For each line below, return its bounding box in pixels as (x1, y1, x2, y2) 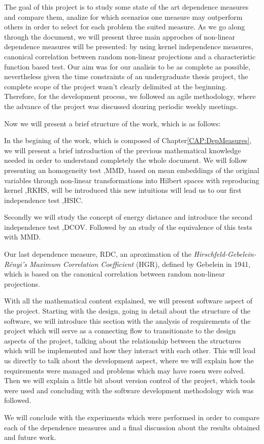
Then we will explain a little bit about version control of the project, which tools (4, 375, 255, 386)
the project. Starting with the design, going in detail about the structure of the (4, 305, 250, 316)
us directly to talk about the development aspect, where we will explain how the (4, 355, 254, 365)
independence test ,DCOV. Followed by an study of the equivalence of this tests (4, 221, 252, 232)
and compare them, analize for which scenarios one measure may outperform (4, 11, 243, 22)
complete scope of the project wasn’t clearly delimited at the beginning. (4, 81, 227, 91)
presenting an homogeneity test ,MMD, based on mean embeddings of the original (4, 164, 259, 175)
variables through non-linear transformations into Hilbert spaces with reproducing (4, 175, 259, 185)
